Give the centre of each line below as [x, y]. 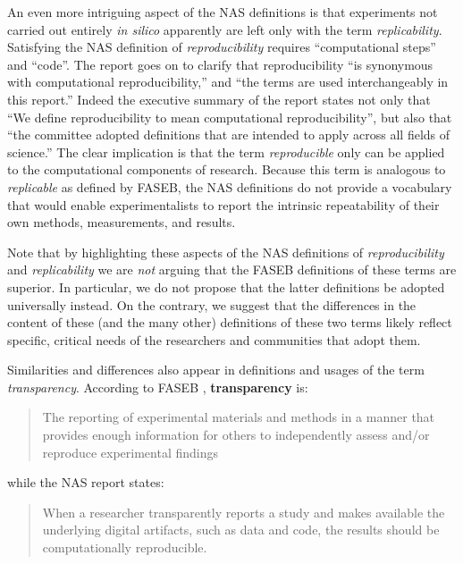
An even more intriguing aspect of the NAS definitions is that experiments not [223, 12]
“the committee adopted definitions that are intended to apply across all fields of [229, 135]
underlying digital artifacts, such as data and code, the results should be [241, 530]
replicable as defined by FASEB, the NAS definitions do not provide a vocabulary [230, 186]
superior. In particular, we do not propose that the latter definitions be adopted [226, 286]
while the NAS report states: [86, 482]
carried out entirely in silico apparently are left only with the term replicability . [225, 29]
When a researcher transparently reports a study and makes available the [244, 512]
